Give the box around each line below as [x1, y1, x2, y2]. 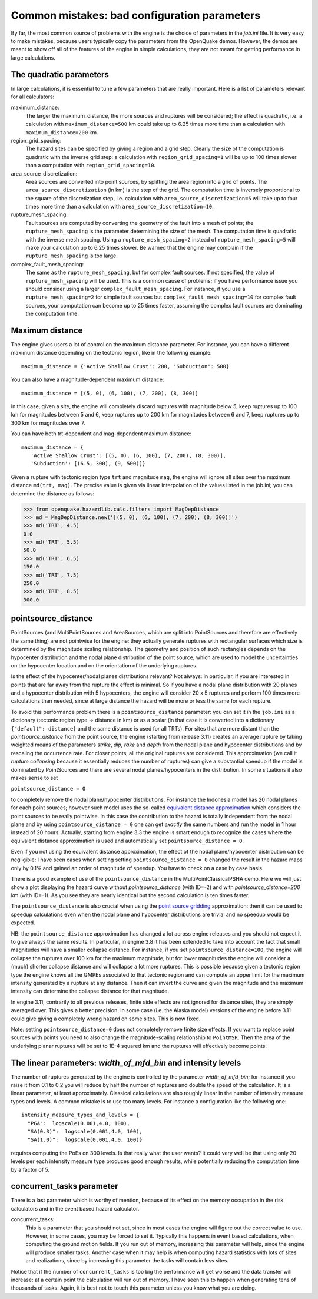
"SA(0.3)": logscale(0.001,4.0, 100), [27, 1128, 143, 1135]
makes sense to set [11, 774, 58, 781]
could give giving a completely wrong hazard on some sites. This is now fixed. [11, 1015, 201, 1022]
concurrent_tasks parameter [11, 1181, 118, 1191]
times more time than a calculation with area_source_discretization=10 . [25, 203, 214, 210]
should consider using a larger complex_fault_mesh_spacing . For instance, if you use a [25, 286, 246, 292]
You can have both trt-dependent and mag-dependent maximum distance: [11, 430, 191, 437]
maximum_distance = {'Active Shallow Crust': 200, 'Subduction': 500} [21, 363, 230, 369]
